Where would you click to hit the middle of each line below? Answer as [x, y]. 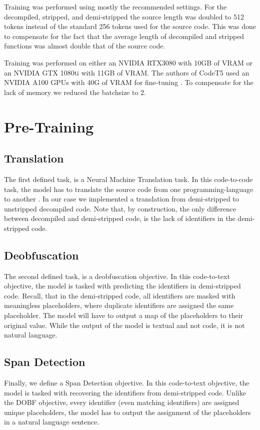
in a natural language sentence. [52, 422]
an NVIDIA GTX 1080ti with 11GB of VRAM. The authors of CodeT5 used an [127, 72]
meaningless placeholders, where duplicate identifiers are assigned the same [119, 305]
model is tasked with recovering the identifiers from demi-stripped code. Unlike [125, 392]
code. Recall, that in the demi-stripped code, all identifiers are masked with [120, 295]
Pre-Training [49, 126]
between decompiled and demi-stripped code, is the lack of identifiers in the [120, 218]
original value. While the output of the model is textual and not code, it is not [124, 325]
